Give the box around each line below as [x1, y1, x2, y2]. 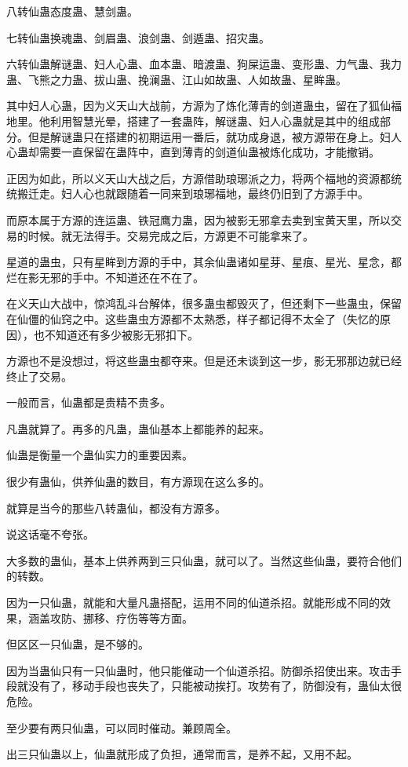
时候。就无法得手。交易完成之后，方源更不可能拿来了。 [27, 227, 314, 243]
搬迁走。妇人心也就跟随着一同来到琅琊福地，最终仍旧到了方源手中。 [16, 185, 369, 202]
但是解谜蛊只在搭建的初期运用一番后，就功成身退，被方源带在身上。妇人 [27, 128, 402, 144]
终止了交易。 [6, 367, 72, 384]
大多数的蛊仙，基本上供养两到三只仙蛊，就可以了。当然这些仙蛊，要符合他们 [6, 552, 402, 568]
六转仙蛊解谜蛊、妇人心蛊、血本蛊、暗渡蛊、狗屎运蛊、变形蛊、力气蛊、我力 [6, 56, 402, 72]
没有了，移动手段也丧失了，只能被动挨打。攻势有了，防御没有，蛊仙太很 [27, 678, 402, 694]
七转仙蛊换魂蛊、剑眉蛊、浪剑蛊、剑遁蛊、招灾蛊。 [6, 29, 270, 46]
